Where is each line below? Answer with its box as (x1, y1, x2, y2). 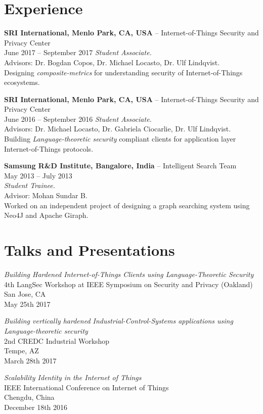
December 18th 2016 (4, 402, 68, 412)
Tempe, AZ (4, 345, 39, 356)
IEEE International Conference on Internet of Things (4, 382, 169, 392)
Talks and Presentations (4, 240, 175, 260)
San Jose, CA (4, 289, 46, 299)
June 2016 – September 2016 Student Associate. (4, 113, 152, 124)
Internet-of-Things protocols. (4, 143, 94, 154)
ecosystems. (4, 77, 40, 87)
